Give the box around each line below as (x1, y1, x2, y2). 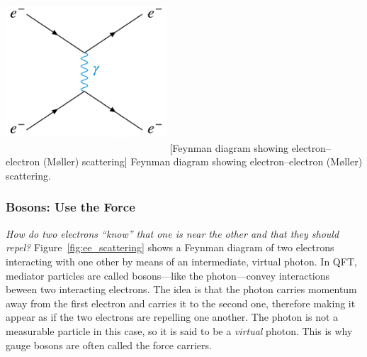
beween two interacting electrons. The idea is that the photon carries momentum (6, 282, 357, 297)
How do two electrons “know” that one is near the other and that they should (6, 226, 339, 241)
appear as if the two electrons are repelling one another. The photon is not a (6, 309, 339, 324)
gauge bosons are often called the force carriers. (6, 337, 212, 352)
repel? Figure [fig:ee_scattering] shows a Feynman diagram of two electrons (6, 240, 334, 255)
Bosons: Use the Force (6, 198, 135, 216)
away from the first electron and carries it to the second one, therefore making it (6, 295, 356, 310)
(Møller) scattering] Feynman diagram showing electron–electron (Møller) (43, 154, 363, 169)
